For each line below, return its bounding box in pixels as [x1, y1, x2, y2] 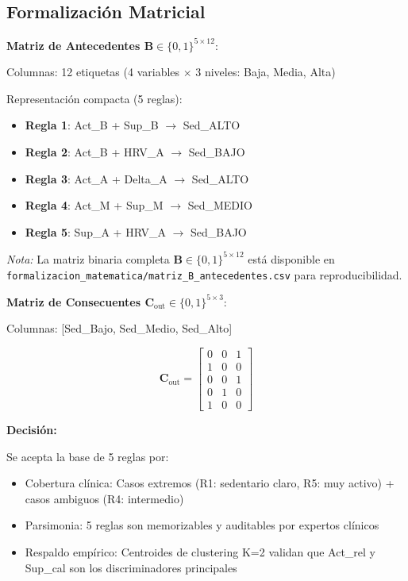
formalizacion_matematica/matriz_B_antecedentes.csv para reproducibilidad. [6, 266, 402, 283]
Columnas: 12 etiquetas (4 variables [6, 63, 180, 80]
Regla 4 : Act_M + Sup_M [25, 197, 164, 214]
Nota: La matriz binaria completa [6, 250, 170, 267]
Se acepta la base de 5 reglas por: [6, 448, 169, 464]
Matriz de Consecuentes [6, 293, 141, 310]
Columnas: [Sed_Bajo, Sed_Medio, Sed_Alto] [6, 320, 233, 337]
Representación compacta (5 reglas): [6, 90, 183, 106]
